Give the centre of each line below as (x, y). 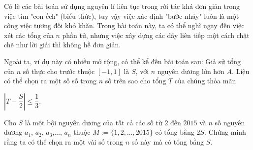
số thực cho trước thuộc (59, 71)
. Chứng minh (225, 132)
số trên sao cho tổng (136, 81)
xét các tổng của (29, 35)
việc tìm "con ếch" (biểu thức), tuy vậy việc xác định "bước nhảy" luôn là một (122, 16)
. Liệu (241, 71)
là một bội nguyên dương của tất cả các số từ (94, 122)
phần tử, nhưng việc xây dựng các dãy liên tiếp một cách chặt (156, 35)
